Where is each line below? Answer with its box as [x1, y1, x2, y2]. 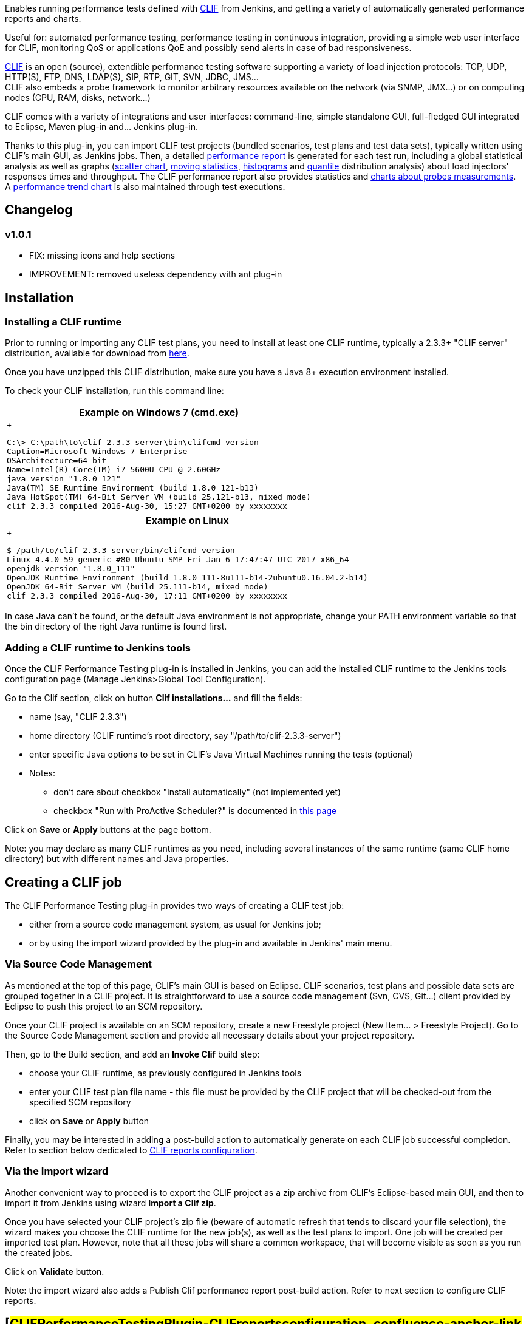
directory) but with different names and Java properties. [5, 854, 229, 864]
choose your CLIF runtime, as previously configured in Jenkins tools [29, 1067, 302, 1078]
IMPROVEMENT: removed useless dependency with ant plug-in [29, 269, 282, 280]
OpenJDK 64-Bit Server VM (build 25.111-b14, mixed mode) [7, 582, 268, 592]
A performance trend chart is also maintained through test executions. [5, 182, 285, 192]
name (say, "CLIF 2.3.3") [29, 711, 127, 722]
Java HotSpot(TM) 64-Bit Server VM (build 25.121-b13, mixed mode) [7, 492, 311, 502]
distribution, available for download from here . [5, 348, 189, 359]
